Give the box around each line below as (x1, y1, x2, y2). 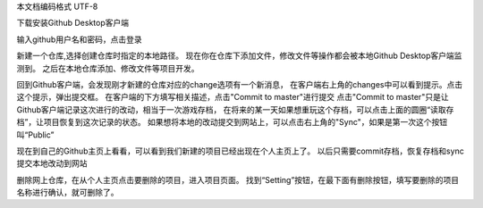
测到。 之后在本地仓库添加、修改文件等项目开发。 (16, 62, 199, 73)
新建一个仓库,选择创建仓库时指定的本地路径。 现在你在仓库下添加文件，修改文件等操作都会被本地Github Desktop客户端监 (16, 50, 462, 62)
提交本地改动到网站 (16, 158, 88, 169)
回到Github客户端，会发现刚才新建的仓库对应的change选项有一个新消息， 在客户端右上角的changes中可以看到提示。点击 (16, 79, 463, 89)
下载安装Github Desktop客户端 (16, 18, 130, 29)
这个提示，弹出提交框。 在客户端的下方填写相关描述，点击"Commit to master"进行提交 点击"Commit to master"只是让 (16, 92, 449, 103)
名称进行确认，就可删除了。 (16, 187, 119, 198)
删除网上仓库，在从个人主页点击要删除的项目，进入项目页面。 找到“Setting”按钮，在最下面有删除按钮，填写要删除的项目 (16, 174, 460, 185)
